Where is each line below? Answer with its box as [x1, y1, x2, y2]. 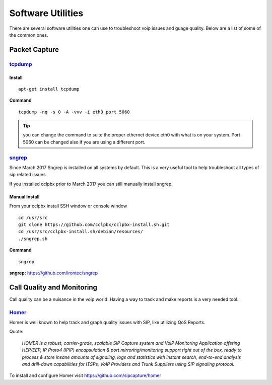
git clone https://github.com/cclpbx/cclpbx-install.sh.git [18, 221, 170, 227]
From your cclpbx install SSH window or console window [9, 203, 127, 209]
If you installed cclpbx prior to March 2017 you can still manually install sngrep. [9, 181, 173, 187]
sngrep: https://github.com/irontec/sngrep [9, 270, 98, 276]
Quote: [9, 329, 24, 335]
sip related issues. [9, 172, 47, 178]
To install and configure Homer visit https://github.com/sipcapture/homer [9, 372, 161, 378]
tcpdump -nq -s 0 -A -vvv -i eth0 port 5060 [18, 109, 130, 115]
